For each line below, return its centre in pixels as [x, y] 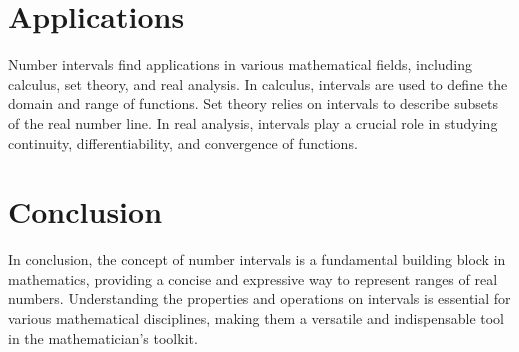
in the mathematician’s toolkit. [103, 337]
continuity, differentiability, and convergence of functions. [183, 142]
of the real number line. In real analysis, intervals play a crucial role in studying [253, 122]
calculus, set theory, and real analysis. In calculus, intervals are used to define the [258, 83]
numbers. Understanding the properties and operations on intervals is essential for [259, 298]
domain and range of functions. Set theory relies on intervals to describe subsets [253, 103]
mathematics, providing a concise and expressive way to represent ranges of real [253, 278]
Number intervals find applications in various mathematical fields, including [240, 64]
